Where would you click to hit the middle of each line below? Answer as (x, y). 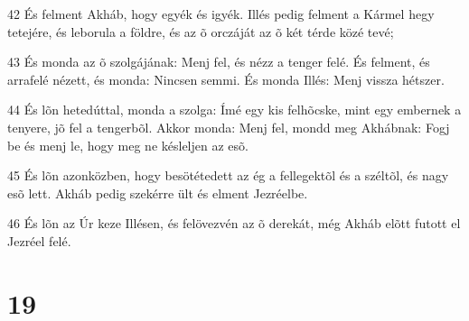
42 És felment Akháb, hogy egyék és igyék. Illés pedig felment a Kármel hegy (221, 14)
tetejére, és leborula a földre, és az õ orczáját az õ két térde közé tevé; (201, 31)
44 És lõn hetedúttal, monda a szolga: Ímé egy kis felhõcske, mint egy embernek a (234, 110)
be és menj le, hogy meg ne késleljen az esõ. (128, 145)
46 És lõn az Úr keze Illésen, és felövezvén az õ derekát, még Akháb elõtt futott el (234, 223)
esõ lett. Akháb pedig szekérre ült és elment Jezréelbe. (158, 193)
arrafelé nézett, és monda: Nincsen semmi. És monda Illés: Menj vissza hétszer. (226, 79)
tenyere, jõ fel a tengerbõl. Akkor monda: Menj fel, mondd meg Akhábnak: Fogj (229, 127)
